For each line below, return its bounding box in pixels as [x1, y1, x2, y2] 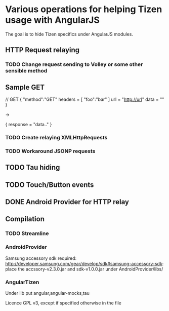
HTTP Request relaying [5, 46, 80, 54]
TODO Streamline [5, 230, 49, 237]
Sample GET [5, 83, 45, 92]
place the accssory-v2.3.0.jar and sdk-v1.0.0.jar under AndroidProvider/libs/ [5, 266, 163, 272]
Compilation [5, 215, 45, 223]
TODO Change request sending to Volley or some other [5, 61, 143, 68]
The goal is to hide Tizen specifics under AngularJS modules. [5, 31, 133, 37]
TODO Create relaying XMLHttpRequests [5, 134, 108, 141]
